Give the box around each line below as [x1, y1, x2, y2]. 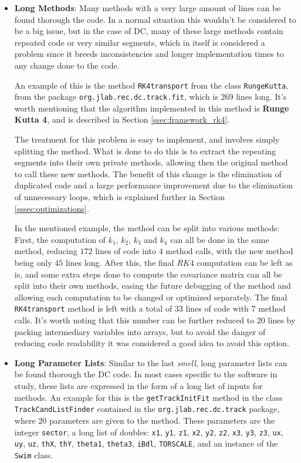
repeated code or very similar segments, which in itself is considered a [14, 36, 265, 48]
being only [14, 256, 52, 268]
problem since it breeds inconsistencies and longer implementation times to [14, 48, 284, 60]
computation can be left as [197, 256, 293, 268]
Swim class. [14, 448, 53, 461]
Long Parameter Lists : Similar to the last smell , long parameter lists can [14, 356, 288, 369]
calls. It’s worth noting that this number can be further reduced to [14, 314, 255, 326]
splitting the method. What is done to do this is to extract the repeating [14, 144, 276, 157]
